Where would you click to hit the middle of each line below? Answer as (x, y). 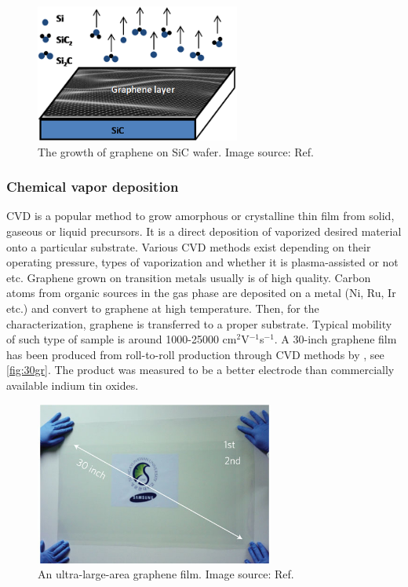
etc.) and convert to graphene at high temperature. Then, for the (163, 308)
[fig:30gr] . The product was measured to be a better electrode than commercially (200, 370)
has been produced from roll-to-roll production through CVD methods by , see (195, 354)
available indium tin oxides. (73, 385)
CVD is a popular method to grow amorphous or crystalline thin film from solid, (200, 216)
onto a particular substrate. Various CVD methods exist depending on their (189, 246)
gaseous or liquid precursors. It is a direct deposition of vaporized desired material (204, 231)
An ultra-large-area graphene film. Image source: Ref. (166, 574)
